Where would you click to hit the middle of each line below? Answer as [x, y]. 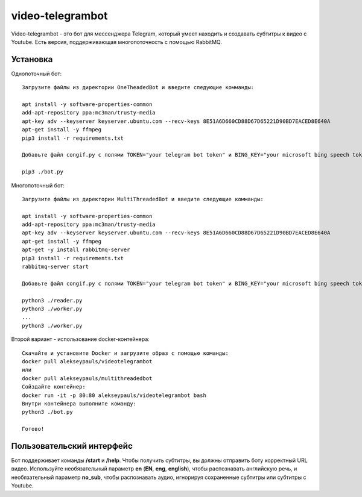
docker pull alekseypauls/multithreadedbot [87, 378]
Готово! [33, 429]
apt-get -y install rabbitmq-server [76, 250]
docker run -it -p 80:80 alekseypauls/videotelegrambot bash [114, 395]
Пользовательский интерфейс [72, 446]
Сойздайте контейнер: [54, 387]
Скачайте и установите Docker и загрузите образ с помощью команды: [125, 353]
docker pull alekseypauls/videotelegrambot [87, 361]
